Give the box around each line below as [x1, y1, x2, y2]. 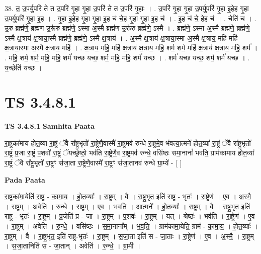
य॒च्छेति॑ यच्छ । [5, 62, 42, 72]
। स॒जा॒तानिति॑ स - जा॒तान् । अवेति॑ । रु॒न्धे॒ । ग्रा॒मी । [5, 240, 141, 251]
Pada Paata [5, 174, 45, 185]
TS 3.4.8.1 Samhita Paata [5, 121, 95, 131]
